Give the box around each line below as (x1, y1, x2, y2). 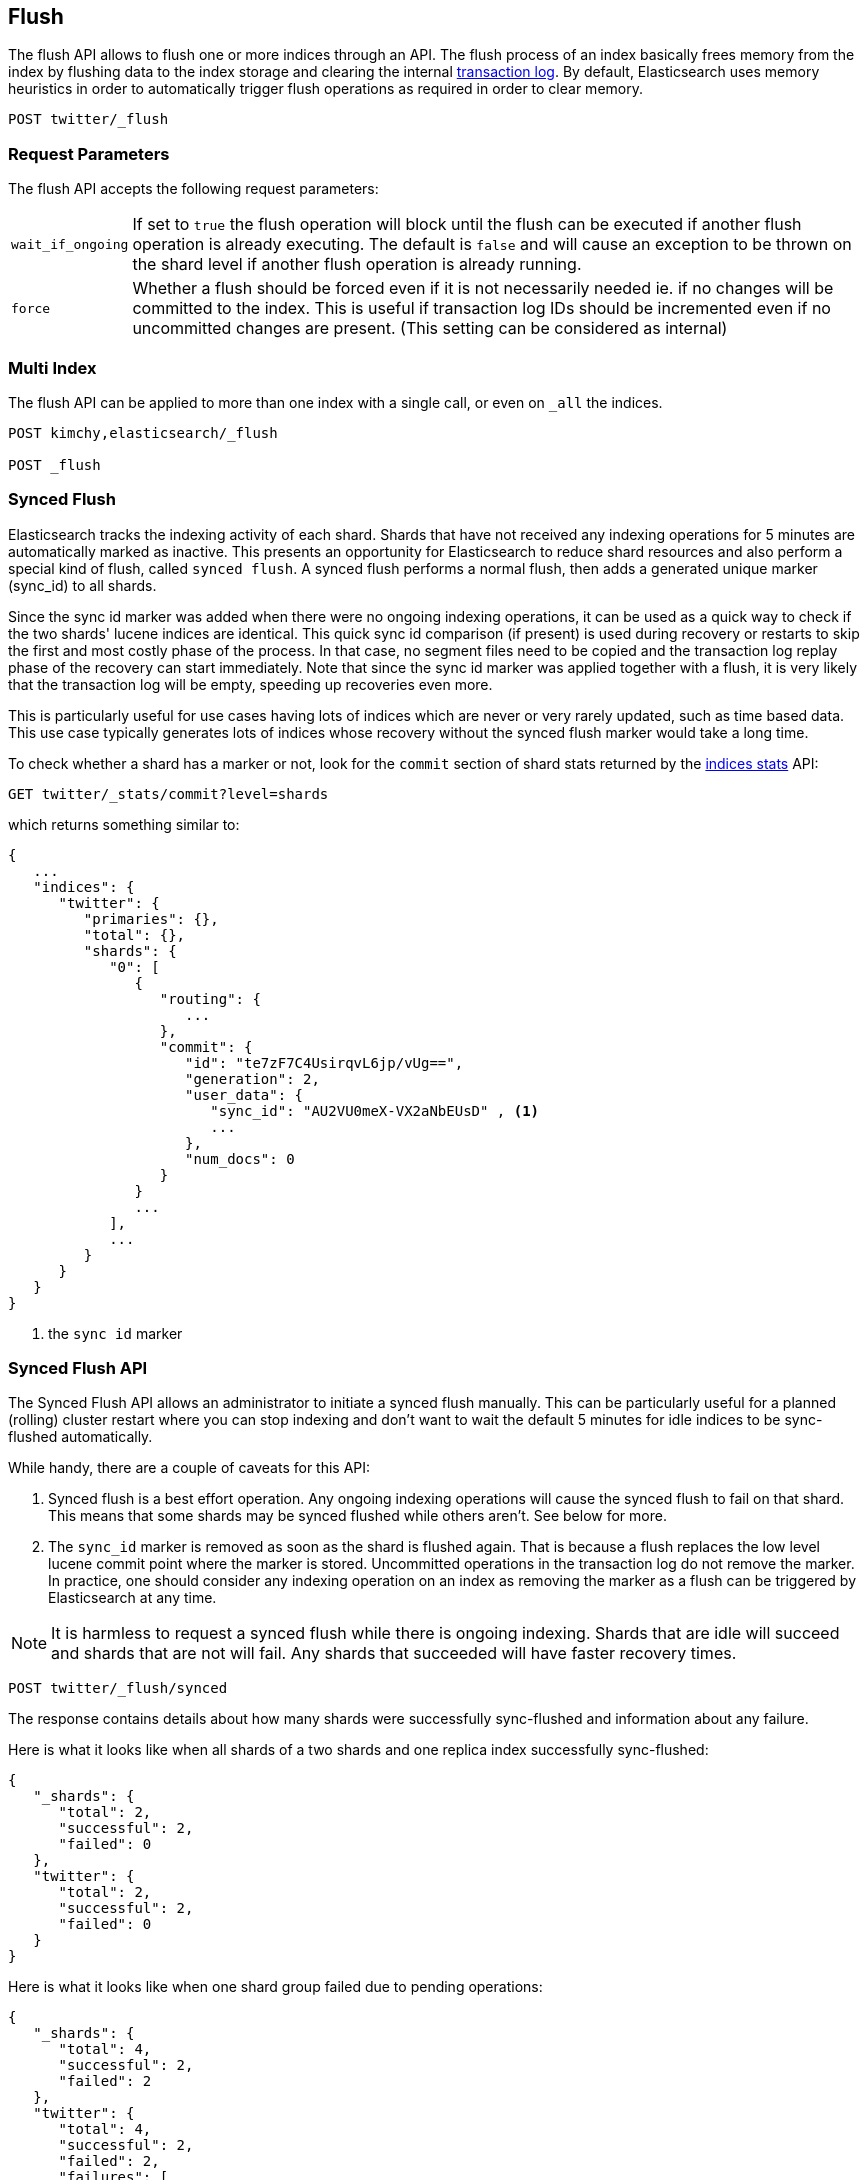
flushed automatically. (8, 1428, 153, 1446)
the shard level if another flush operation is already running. (132, 254, 582, 275)
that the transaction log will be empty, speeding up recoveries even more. (8, 675, 493, 693)
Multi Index (8, 357, 97, 378)
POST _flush (8, 456, 101, 473)
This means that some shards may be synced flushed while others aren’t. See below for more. (48, 1507, 667, 1525)
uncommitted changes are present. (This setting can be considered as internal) (132, 318, 728, 339)
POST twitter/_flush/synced (8, 1680, 228, 1697)
